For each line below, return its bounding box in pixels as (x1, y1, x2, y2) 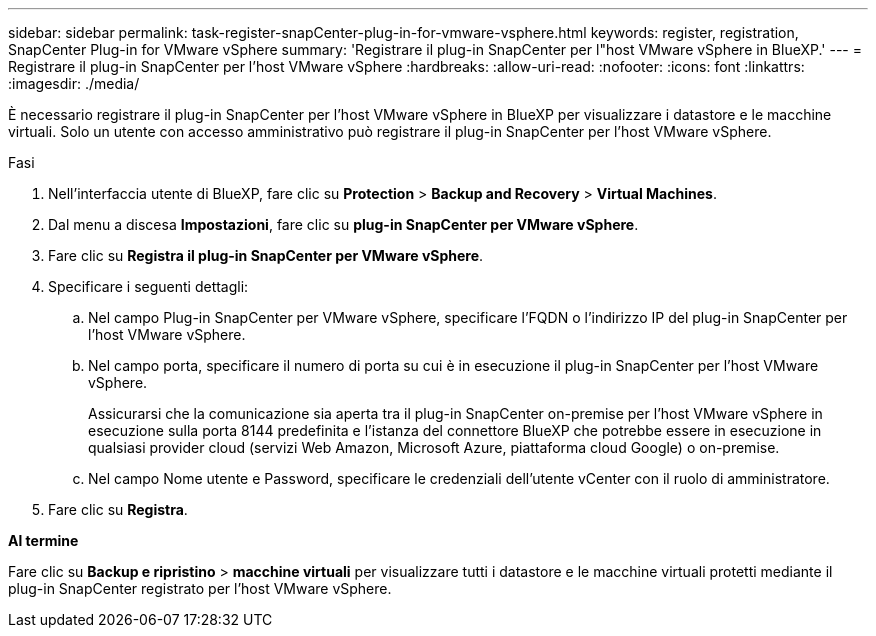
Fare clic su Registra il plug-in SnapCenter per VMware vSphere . (48, 247, 484, 264)
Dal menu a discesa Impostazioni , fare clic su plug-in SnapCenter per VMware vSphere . (48, 216, 639, 233)
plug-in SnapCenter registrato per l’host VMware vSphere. (8, 580, 392, 597)
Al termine (8, 532, 79, 549)
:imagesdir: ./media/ (8, 75, 140, 92)
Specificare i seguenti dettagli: (48, 278, 249, 295)
